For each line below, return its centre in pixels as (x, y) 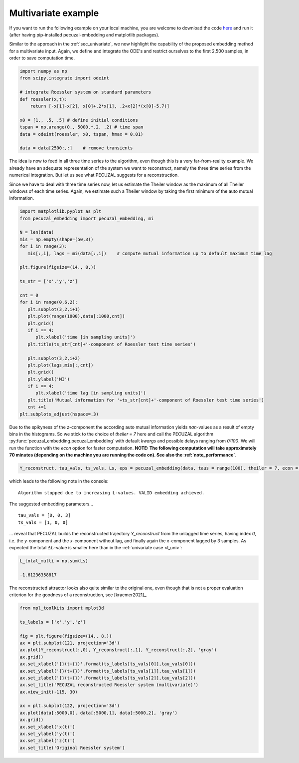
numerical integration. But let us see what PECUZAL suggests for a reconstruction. (94, 175)
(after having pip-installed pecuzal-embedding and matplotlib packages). (84, 34)
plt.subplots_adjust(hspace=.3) (59, 414)
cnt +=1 (37, 407)
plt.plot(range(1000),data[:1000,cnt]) (76, 316)
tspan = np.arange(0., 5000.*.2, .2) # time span (81, 127)
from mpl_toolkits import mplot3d (62, 608)
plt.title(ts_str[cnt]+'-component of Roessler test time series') (112, 344)
